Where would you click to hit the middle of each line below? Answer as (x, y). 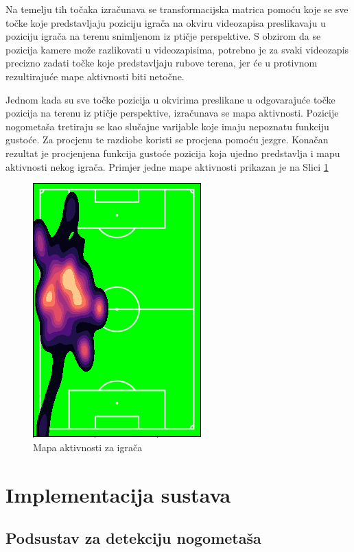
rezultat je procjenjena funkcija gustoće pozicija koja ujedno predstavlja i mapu (173, 153)
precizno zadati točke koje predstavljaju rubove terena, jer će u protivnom (162, 63)
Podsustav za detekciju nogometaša (133, 538)
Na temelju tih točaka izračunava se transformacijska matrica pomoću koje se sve (177, 9)
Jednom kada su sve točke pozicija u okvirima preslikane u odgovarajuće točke (170, 99)
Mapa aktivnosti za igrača (88, 447)
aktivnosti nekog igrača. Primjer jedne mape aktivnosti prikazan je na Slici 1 (167, 166)
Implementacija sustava (118, 494)
